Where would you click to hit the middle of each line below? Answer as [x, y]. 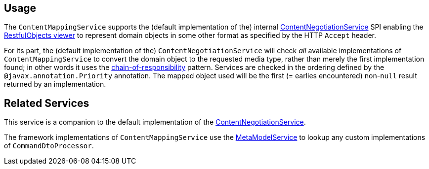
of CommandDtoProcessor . [49, 146]
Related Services [47, 103]
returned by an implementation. [55, 84]
